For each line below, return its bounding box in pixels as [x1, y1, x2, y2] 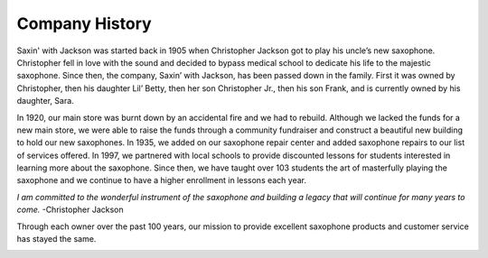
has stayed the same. [16, 234, 97, 244]
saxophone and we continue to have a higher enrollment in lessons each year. [16, 175, 307, 186]
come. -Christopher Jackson [16, 204, 124, 216]
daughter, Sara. [16, 96, 74, 106]
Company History [16, 14, 153, 33]
